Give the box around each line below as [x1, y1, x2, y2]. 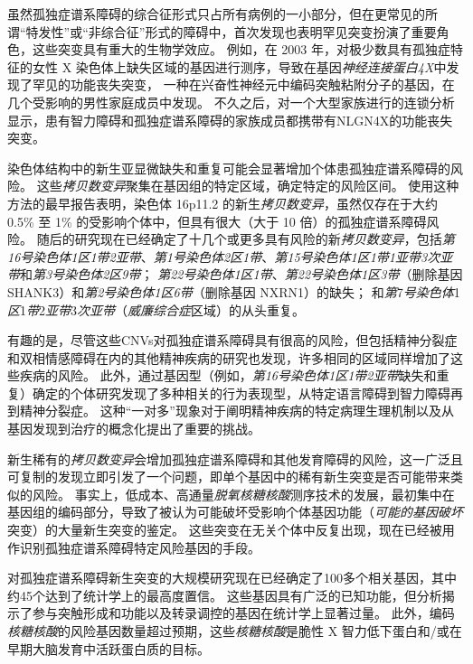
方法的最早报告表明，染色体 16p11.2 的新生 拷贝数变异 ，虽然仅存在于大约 [7, 193, 438, 212]
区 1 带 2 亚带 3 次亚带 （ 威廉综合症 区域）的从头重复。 [7, 300, 305, 319]
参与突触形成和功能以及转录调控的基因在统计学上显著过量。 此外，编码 [32, 603, 455, 622]
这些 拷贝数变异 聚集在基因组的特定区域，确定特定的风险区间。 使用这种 [36, 176, 459, 195]
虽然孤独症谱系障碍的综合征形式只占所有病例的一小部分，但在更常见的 [7, 5, 425, 23]
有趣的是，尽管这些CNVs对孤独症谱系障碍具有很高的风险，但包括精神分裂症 [7, 331, 458, 350]
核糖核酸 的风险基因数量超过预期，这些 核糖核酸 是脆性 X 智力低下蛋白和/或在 [7, 622, 462, 640]
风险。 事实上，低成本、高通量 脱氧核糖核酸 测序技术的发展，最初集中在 [32, 484, 455, 503]
